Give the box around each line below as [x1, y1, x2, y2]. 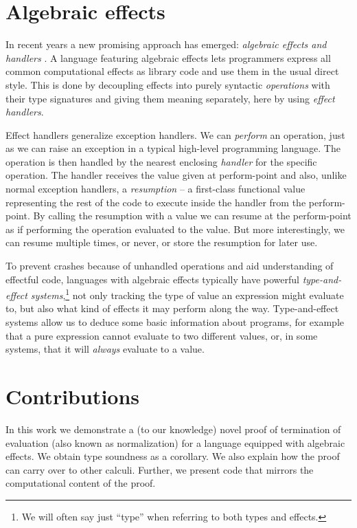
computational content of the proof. [5, 476, 156, 490]
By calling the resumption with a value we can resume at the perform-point [33, 208, 352, 223]
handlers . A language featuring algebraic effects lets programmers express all [5, 50, 331, 65]
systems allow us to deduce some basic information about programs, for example [5, 315, 344, 329]
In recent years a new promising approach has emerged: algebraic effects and [5, 37, 327, 52]
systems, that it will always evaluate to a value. [5, 342, 205, 356]
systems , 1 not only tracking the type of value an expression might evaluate [30, 286, 344, 302]
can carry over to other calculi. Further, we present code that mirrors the [5, 462, 314, 476]
